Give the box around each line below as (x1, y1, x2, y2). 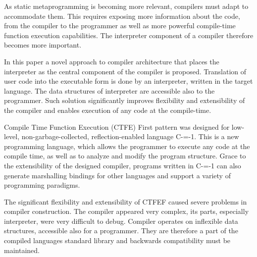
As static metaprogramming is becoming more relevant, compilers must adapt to (4, 1, 249, 11)
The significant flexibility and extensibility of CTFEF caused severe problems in (4, 196, 247, 206)
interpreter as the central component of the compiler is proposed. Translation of (4, 66, 247, 76)
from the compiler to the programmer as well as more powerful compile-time (4, 20, 236, 31)
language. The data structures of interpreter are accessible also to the (4, 85, 215, 96)
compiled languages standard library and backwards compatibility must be (4, 235, 231, 246)
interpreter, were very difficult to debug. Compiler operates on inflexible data (4, 215, 238, 226)
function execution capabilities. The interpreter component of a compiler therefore (4, 30, 254, 40)
